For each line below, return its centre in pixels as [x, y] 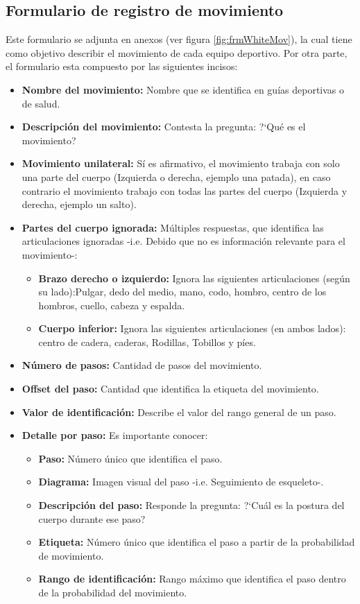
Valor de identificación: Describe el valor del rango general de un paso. [179, 412]
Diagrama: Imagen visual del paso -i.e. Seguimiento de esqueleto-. [181, 482]
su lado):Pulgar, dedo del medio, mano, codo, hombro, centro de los [182, 292]
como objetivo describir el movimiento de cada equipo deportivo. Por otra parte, [177, 52]
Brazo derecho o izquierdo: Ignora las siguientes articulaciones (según [194, 278]
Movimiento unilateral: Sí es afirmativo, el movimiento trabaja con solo [181, 163]
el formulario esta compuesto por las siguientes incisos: [122, 66]
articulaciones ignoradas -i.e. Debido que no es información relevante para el [183, 241]
